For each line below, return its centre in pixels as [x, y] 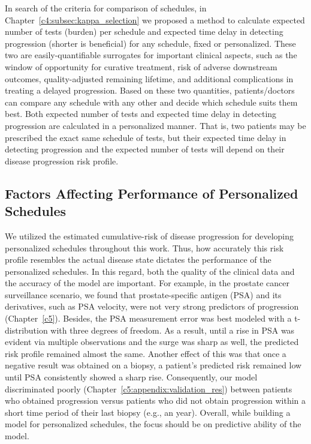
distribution [26, 330]
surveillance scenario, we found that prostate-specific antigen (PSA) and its [143, 294]
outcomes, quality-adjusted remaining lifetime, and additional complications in [149, 78]
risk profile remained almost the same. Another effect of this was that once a [146, 353]
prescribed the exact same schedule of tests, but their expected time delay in [146, 137]
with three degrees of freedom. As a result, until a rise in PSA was [173, 330]
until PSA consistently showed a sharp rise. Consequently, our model [131, 377]
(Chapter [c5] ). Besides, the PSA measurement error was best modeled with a [148, 318]
